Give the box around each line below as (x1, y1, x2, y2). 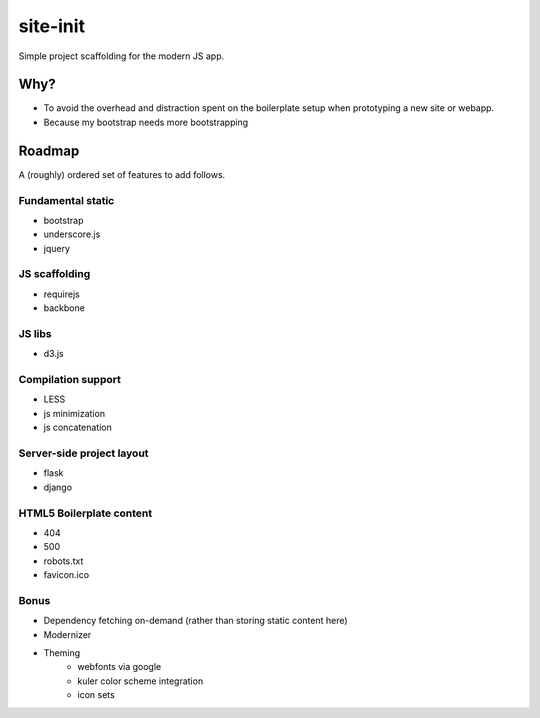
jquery (43, 242, 70, 254)
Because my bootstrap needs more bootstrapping (43, 116, 249, 128)
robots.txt (43, 555, 84, 567)
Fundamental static (18, 193, 115, 207)
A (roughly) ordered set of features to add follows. (18, 168, 226, 180)
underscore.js (43, 228, 101, 240)
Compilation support (18, 373, 122, 387)
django (43, 481, 73, 493)
